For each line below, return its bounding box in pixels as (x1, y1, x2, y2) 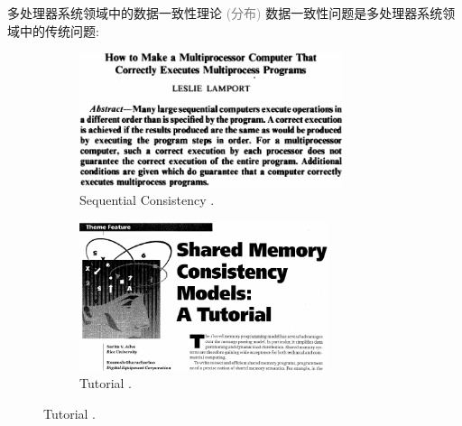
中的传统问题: (19, 21, 99, 40)
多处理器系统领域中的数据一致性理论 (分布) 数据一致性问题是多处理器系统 (7, 4, 443, 22)
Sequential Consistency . (79, 190, 215, 209)
